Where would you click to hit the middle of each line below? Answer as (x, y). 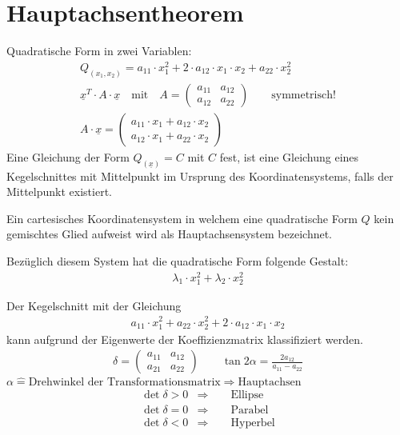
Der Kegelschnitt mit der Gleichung (94, 305)
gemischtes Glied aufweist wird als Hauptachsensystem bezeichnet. (170, 234)
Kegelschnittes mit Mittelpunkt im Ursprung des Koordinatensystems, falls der (200, 176)
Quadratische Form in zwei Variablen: (99, 51)
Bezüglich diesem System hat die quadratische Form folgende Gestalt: (178, 260)
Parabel (250, 410)
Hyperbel (253, 423)
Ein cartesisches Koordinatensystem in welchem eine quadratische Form (182, 218)
